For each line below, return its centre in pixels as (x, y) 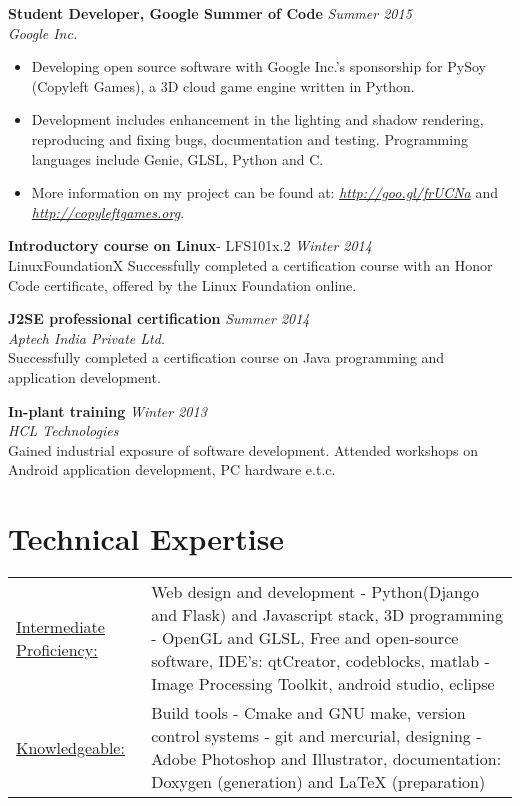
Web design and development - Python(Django (315, 591)
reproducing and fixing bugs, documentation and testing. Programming (249, 138)
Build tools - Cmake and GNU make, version (308, 712)
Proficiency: (57, 649)
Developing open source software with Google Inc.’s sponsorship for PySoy (258, 66)
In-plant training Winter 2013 (107, 410)
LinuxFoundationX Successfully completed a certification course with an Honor (250, 264)
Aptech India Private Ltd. (87, 337)
